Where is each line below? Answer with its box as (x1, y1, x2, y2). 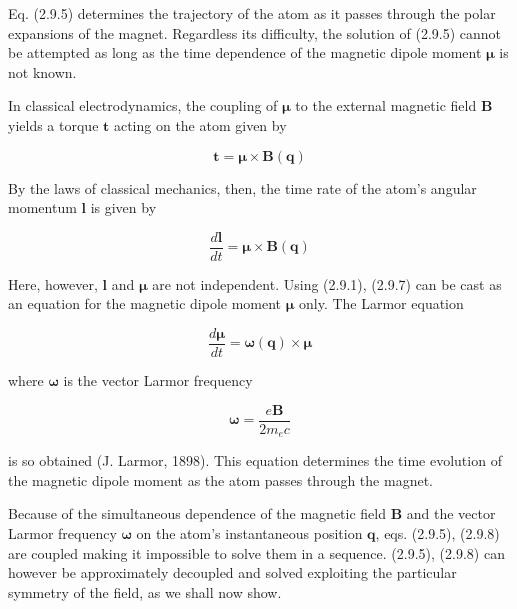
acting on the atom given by (113, 114, 287, 135)
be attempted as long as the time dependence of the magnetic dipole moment (8, 42, 482, 63)
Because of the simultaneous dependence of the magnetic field (8, 503, 386, 524)
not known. (8, 61, 77, 82)
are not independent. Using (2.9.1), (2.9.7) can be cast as (152, 273, 502, 294)
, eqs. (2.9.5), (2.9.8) (375, 522, 500, 543)
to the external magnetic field (295, 95, 477, 116)
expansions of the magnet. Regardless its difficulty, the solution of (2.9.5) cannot (8, 22, 502, 43)
